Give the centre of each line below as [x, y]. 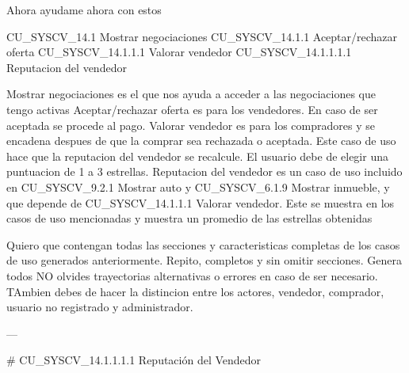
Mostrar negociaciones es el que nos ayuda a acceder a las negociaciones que [191, 94]
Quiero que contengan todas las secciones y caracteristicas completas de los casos [203, 244]
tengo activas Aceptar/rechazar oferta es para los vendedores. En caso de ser [192, 109]
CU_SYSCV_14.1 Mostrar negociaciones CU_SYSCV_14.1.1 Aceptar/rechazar [202, 36]
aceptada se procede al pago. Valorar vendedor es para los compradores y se [191, 125]
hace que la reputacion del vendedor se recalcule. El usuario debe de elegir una [197, 156]
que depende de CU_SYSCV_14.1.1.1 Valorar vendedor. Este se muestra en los [201, 202]
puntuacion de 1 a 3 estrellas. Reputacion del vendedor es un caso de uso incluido [204, 171]
